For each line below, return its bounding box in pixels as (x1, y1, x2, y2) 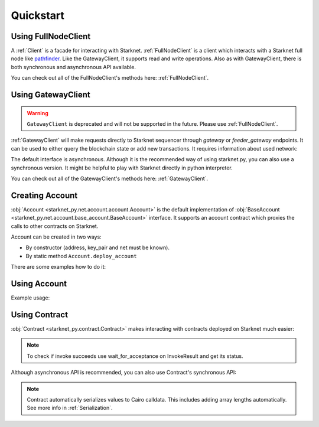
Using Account (11, 279, 67, 289)
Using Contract (11, 309, 68, 320)
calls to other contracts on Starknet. (11, 222, 99, 230)
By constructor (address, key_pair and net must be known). (25, 244, 170, 251)
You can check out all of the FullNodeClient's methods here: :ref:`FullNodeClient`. (11, 74, 209, 82)
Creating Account (11, 190, 78, 200)
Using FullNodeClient (11, 31, 91, 41)
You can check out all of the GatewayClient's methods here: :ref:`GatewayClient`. (11, 175, 209, 182)
